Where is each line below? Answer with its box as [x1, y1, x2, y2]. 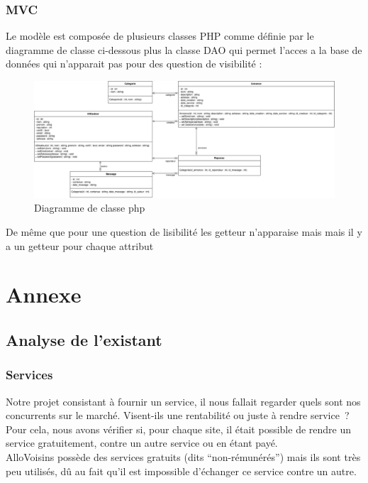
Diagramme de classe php [34, 200, 145, 215]
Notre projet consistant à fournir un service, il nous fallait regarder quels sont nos [6, 394, 361, 408]
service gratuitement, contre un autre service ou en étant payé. [6, 435, 278, 450]
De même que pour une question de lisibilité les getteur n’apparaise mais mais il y [6, 224, 362, 239]
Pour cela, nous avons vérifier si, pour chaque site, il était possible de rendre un [6, 421, 352, 436]
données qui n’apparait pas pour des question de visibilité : [6, 56, 262, 71]
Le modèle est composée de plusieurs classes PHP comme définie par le [6, 28, 314, 43]
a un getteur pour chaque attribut [6, 238, 154, 253]
